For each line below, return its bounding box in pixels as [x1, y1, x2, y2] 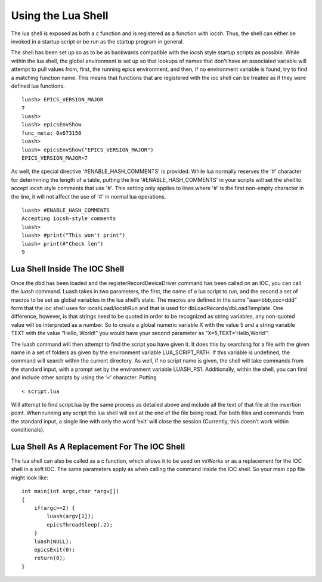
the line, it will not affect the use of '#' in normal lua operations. [11, 193, 166, 200]
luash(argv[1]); [47, 513, 94, 520]
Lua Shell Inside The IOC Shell [11, 264, 125, 274]
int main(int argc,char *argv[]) [21, 488, 119, 495]
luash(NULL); [33, 538, 72, 545]
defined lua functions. [11, 82, 65, 89]
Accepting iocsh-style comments [21, 215, 116, 222]
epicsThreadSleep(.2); [47, 521, 113, 528]
